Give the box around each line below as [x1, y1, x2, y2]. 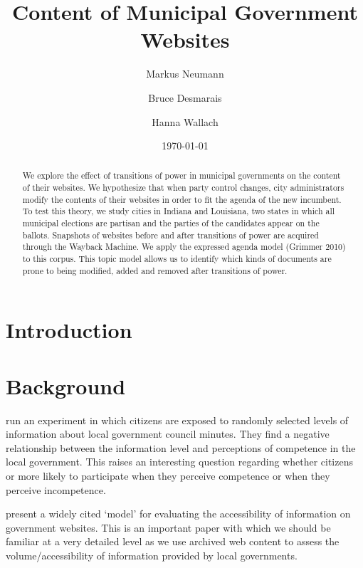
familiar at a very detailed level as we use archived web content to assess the [6, 534, 340, 549]
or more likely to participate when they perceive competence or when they [6, 468, 330, 483]
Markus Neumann [146, 66, 224, 81]
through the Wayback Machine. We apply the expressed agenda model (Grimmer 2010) [22, 241, 346, 253]
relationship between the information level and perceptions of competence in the [6, 440, 356, 455]
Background [6, 371, 126, 400]
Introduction [6, 315, 132, 345]
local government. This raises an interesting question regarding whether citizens [6, 454, 353, 469]
